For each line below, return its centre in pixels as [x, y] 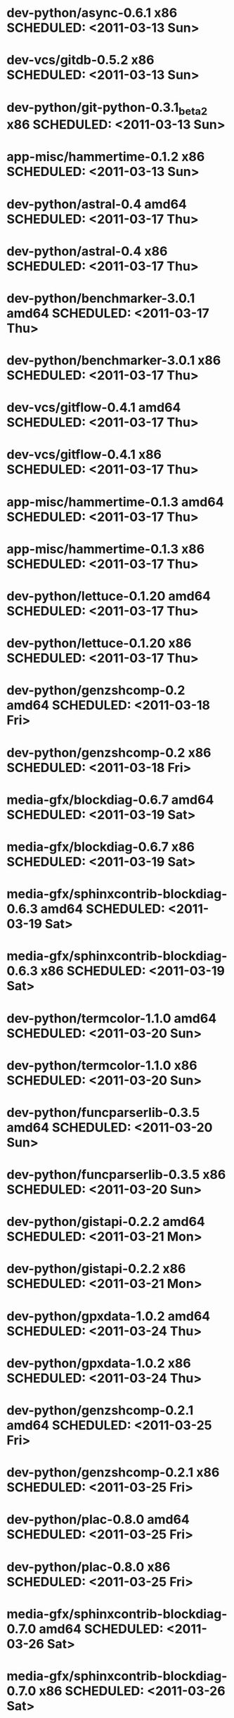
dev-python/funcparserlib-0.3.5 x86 [116, 1175]
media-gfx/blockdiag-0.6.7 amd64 [110, 800]
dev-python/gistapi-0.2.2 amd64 [106, 1222]
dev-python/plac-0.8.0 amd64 [98, 1520]
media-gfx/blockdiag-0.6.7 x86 [100, 847]
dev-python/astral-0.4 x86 [87, 251]
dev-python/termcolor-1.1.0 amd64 [112, 1018]
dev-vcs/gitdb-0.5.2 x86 [80, 60]
